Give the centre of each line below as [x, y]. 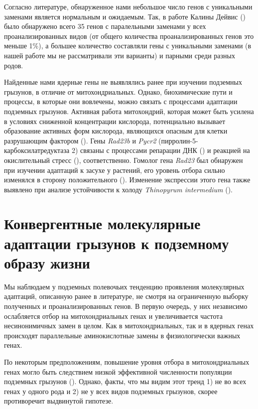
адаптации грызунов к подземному [117, 243]
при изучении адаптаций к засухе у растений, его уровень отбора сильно [115, 170]
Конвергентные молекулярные [102, 223]
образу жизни [47, 262]
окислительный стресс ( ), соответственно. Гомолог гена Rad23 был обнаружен [124, 160]
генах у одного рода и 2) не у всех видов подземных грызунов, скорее [111, 391]
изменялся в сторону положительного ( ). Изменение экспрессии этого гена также [127, 180]
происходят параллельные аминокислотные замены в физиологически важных [122, 335]
